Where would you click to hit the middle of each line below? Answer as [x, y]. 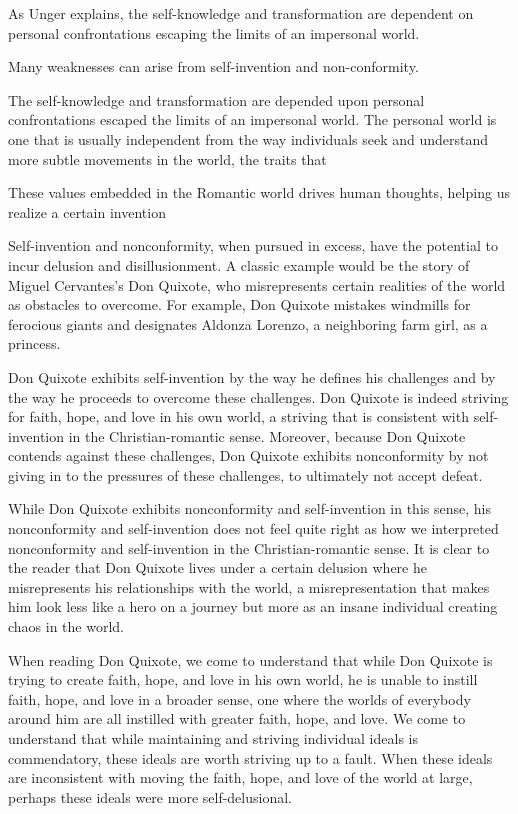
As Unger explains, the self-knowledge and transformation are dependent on [241, 13]
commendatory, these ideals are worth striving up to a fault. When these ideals [250, 757]
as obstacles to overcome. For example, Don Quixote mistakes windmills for [239, 304]
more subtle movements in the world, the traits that [167, 158]
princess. [34, 343]
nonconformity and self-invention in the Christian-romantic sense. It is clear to [249, 547]
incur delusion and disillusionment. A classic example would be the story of [239, 264]
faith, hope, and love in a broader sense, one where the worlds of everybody [239, 698]
